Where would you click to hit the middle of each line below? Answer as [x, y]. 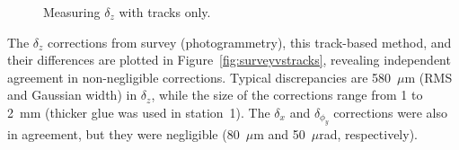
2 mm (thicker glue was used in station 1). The [139, 112]
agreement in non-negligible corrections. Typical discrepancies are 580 [199, 77]
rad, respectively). [368, 134]
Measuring [72, 12]
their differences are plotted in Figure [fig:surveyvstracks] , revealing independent [229, 60]
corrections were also [390, 112]
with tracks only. [165, 12]
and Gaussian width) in [72, 95]
